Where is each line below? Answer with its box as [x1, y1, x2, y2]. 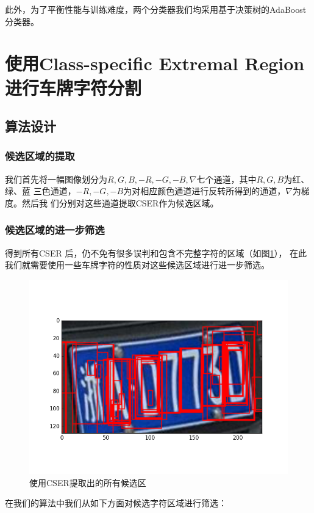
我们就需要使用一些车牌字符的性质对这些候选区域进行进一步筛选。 [5, 258, 269, 271]
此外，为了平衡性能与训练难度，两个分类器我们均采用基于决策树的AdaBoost [5, 3, 307, 15]
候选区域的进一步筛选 [5, 222, 105, 238]
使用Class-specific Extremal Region [5, 51, 305, 76]
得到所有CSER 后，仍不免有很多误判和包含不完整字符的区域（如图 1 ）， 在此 [5, 246, 307, 259]
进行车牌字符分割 [5, 75, 142, 100]
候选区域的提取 [5, 148, 75, 164]
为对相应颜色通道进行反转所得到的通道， [123, 184, 286, 197]
